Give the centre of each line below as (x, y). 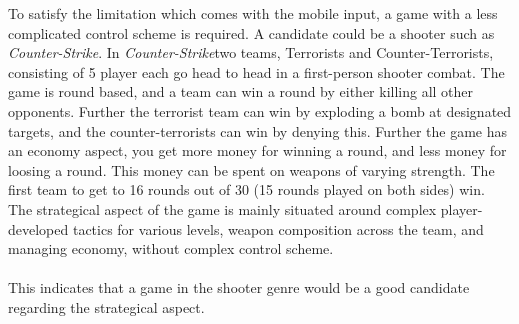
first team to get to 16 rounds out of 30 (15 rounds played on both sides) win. (246, 189)
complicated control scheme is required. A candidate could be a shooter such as (251, 32)
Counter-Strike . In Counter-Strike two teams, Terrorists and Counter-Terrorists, (251, 52)
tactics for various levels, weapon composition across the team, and (278, 228)
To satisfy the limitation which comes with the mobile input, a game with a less (253, 13)
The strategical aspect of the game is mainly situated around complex (222, 208)
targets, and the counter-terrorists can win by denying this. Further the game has (258, 130)
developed (38, 228)
